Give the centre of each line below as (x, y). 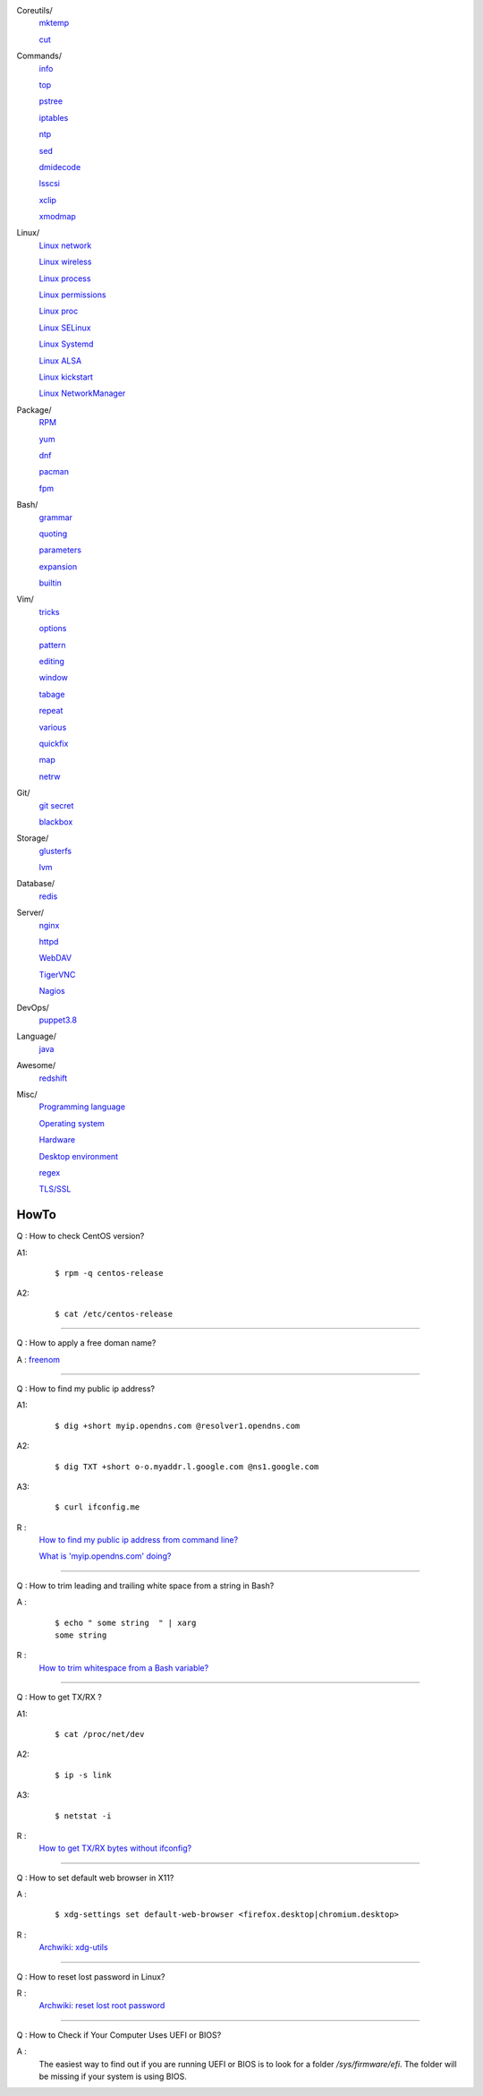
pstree (51, 101)
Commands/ (39, 56)
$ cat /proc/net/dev (100, 1734)
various (53, 727)
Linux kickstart (66, 377)
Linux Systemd (66, 344)
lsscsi (49, 184)
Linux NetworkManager (82, 393)
